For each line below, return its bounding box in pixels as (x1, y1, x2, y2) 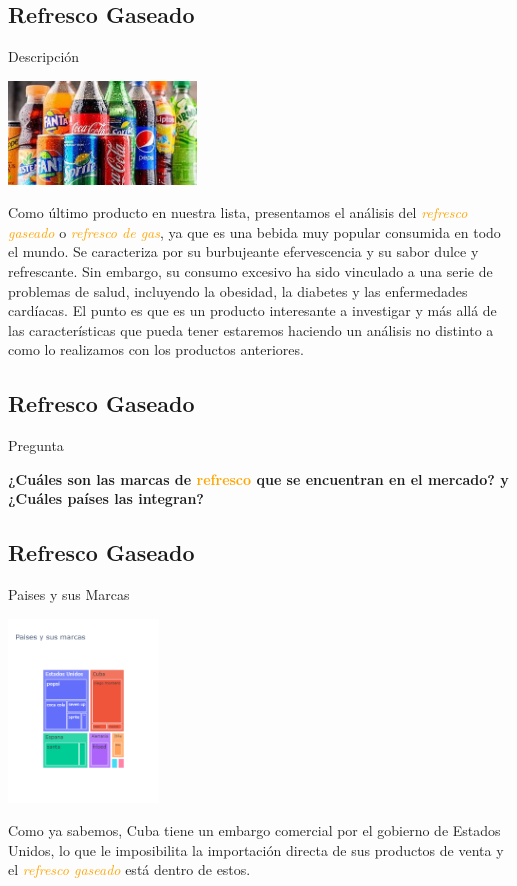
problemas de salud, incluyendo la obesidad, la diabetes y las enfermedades (8, 280, 468, 301)
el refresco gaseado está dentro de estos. (8, 859, 251, 880)
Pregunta (8, 435, 64, 456)
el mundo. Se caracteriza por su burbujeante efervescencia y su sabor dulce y (8, 241, 479, 262)
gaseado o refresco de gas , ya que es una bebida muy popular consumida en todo (8, 221, 501, 242)
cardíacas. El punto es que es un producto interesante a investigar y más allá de (8, 300, 497, 321)
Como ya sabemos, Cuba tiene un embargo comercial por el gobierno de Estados (8, 820, 501, 841)
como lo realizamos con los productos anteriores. (8, 339, 304, 360)
